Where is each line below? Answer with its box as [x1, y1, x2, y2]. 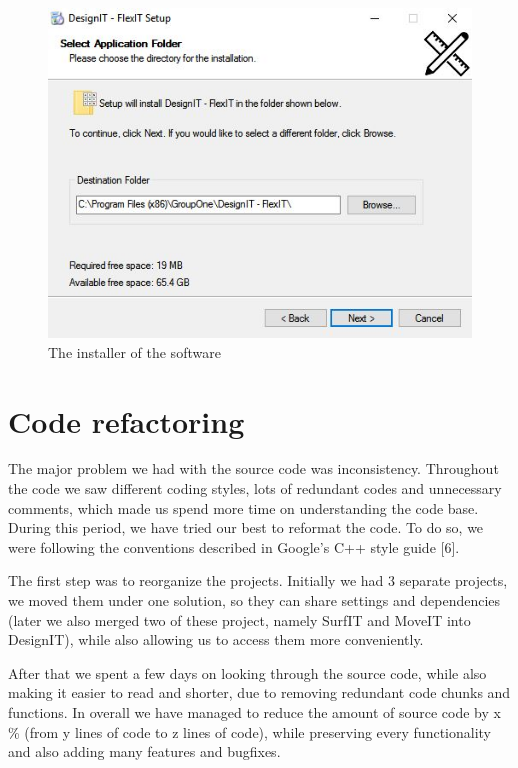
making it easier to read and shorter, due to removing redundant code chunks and [8, 682, 511, 703]
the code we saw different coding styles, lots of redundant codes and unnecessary [8, 478, 502, 499]
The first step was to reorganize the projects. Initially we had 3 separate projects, [8, 570, 508, 591]
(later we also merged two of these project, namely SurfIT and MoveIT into [8, 609, 471, 630]
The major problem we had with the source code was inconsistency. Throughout [8, 458, 499, 479]
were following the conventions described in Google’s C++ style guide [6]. [8, 536, 460, 557]
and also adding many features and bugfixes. [8, 741, 281, 762]
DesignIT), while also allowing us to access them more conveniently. [8, 629, 424, 650]
